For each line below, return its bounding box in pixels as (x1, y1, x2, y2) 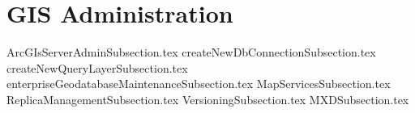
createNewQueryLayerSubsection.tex (6, 59, 188, 76)
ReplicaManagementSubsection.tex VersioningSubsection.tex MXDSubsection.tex (6, 90, 409, 107)
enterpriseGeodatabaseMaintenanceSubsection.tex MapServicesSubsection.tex (6, 75, 391, 92)
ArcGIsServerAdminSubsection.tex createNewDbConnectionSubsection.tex (6, 44, 376, 61)
